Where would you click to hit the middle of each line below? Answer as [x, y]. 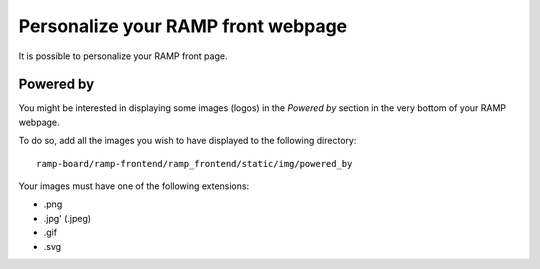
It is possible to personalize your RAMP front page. [123, 56]
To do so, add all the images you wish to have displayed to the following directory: [187, 141]
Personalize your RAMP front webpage [183, 26]
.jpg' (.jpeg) [67, 218]
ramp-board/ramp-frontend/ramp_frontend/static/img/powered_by [194, 163]
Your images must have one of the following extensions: [134, 186]
